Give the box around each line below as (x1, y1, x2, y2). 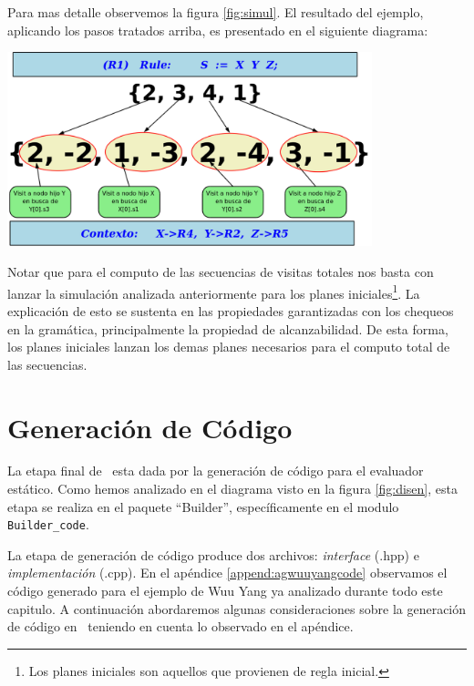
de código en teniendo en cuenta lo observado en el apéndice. (7, 617, 354, 636)
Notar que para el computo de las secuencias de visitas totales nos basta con (7, 262, 434, 282)
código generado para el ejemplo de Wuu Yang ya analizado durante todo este (7, 581, 443, 600)
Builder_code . (7, 515, 89, 534)
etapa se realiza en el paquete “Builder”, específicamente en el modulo (7, 497, 399, 516)
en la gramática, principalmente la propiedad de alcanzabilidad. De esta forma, (7, 319, 448, 338)
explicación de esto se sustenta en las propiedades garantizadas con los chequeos (7, 301, 454, 320)
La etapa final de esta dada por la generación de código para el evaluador (7, 461, 424, 480)
